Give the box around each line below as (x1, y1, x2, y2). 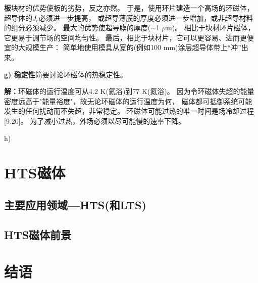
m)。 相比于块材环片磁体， (166, 22, 255, 33)
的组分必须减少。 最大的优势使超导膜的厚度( (4, 22, 151, 33)
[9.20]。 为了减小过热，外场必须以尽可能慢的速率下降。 (4, 115, 186, 126)
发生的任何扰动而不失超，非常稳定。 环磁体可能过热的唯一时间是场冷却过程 (4, 106, 254, 116)
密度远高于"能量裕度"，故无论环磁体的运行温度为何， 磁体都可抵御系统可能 (4, 96, 252, 106)
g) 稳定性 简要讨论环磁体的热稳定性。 (4, 69, 127, 79)
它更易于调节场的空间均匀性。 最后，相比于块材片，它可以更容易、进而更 (4, 32, 247, 42)
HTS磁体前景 (4, 226, 72, 242)
